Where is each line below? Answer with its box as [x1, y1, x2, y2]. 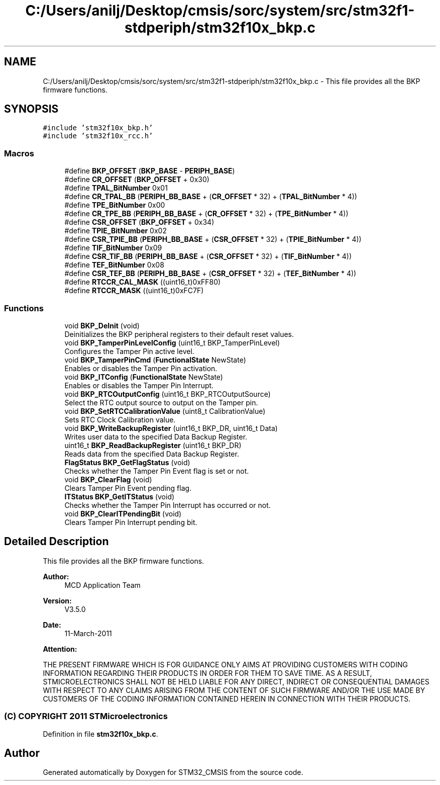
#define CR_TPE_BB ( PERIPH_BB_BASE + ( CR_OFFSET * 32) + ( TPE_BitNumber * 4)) [64, 209, 349, 218]
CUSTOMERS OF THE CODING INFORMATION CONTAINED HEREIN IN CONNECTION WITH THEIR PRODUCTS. [43, 694, 411, 703]
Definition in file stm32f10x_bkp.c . [43, 729, 158, 738]
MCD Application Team [64, 580, 141, 589]
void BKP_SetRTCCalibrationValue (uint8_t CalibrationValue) [64, 406, 266, 415]
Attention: [43, 644, 77, 653]
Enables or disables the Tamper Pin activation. [64, 364, 217, 373]
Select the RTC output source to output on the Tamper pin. [64, 398, 258, 407]
